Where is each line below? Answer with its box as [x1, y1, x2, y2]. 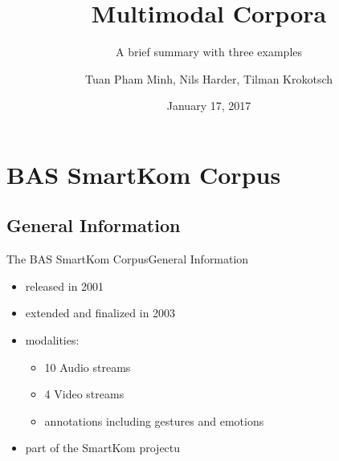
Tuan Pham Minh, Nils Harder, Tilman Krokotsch [84, 70, 333, 87]
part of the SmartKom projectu [25, 439, 181, 456]
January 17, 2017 [166, 97, 251, 114]
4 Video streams [44, 386, 125, 402]
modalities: [25, 332, 80, 349]
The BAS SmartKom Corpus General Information [6, 251, 249, 267]
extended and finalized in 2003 [25, 304, 176, 321]
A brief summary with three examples [115, 43, 303, 60]
